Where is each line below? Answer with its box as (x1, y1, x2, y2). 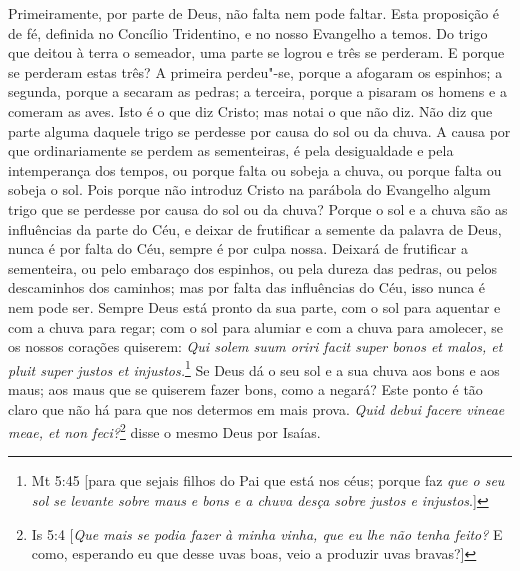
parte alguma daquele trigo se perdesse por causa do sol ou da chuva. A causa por (8, 120, 511, 141)
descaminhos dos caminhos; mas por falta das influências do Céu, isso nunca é (8, 277, 486, 298)
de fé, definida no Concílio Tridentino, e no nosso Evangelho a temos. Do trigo (8, 22, 488, 43)
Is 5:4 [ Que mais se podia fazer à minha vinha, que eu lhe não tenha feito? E (31, 523, 503, 544)
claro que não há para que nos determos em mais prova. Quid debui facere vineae (8, 398, 505, 419)
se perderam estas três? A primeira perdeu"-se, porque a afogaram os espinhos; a (8, 61, 503, 82)
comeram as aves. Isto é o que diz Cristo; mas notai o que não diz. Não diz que (8, 100, 493, 121)
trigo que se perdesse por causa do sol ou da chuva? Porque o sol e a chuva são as (8, 198, 508, 219)
